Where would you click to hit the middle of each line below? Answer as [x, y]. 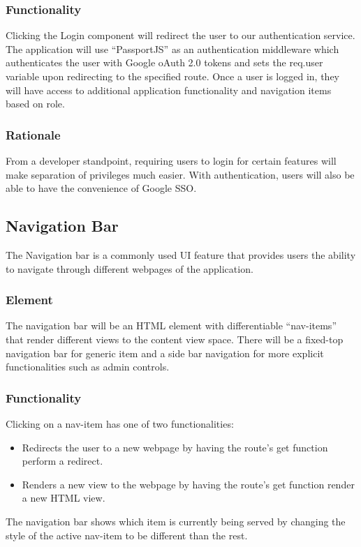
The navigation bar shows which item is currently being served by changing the [176, 521]
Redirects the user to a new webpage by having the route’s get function [175, 447]
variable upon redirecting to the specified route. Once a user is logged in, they [172, 76]
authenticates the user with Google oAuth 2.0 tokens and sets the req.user [164, 62]
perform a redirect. [62, 461]
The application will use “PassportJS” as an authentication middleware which [172, 48]
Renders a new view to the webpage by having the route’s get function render [188, 484]
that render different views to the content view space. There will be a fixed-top [175, 339]
